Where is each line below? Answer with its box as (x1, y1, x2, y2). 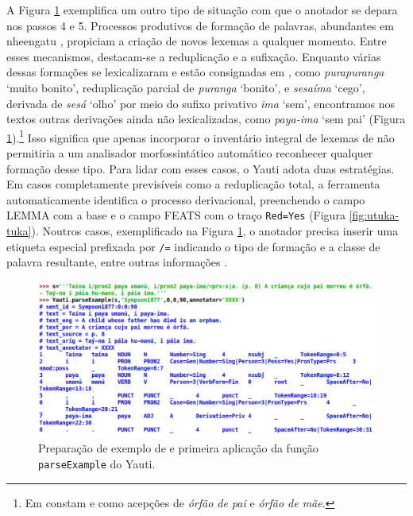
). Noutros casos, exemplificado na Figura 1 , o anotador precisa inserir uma (31, 223, 399, 239)
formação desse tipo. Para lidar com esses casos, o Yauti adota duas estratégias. (6, 160, 395, 177)
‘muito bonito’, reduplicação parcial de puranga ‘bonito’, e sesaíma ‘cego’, (6, 79, 365, 95)
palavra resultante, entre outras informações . (6, 254, 228, 270)
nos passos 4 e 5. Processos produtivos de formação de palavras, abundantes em (6, 17, 394, 33)
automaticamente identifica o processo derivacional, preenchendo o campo (6, 191, 365, 208)
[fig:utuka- (349, 207, 399, 223)
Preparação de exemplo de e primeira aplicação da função (38, 440, 318, 456)
